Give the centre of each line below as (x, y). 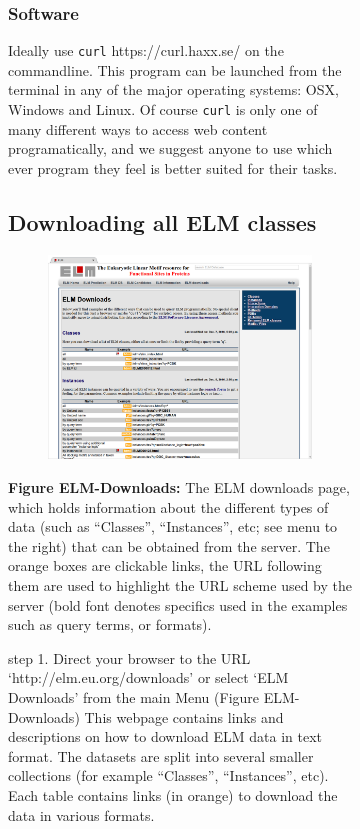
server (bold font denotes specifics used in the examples (178, 604)
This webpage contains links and (184, 716)
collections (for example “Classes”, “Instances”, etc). (168, 775)
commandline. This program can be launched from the (175, 69)
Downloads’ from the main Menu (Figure (134, 696)
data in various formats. (81, 814)
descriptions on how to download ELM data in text (165, 736)
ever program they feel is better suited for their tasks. (173, 167)
